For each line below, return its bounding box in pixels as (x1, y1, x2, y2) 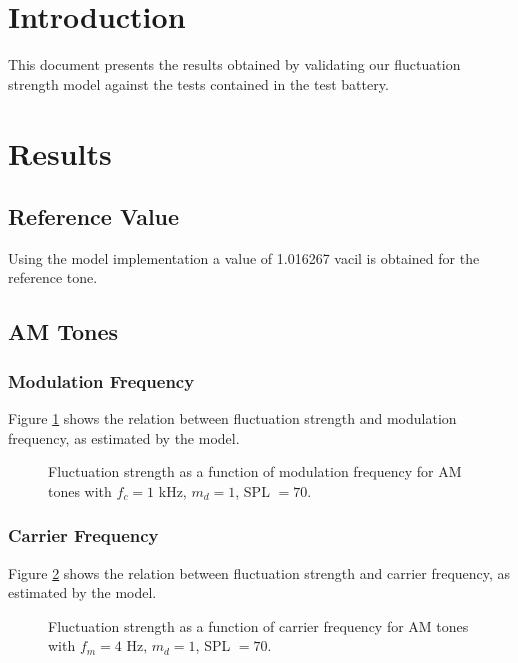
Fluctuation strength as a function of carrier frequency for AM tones (48, 615, 469, 636)
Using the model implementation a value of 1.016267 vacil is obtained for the (8, 247, 480, 268)
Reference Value (8, 201, 180, 232)
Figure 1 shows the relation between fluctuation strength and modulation (8, 408, 457, 429)
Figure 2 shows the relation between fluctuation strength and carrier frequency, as (8, 562, 511, 583)
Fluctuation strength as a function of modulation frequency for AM (48, 461, 462, 482)
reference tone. (8, 267, 98, 288)
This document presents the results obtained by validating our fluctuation (8, 54, 461, 75)
